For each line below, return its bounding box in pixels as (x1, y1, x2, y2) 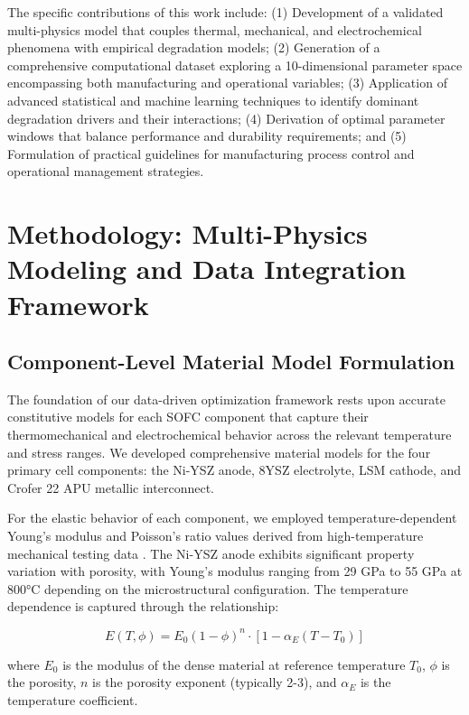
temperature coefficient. (7, 690, 138, 709)
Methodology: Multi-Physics (7, 215, 368, 252)
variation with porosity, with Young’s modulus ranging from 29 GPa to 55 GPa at (7, 562, 463, 580)
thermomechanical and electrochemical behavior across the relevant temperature (7, 425, 452, 444)
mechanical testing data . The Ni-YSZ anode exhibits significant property (7, 543, 415, 562)
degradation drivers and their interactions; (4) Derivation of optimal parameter (7, 108, 446, 127)
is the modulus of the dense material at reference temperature (62, 655, 406, 673)
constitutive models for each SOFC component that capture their (7, 407, 369, 426)
